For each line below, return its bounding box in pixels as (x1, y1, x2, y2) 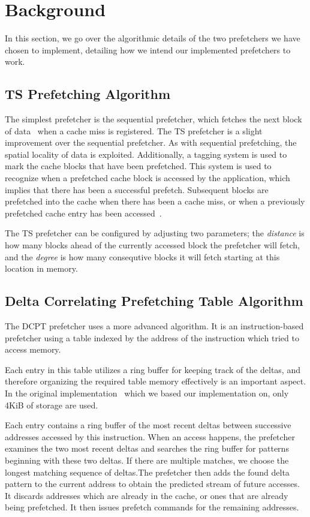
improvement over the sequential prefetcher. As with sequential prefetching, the (5, 136, 297, 149)
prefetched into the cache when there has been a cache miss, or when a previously (5, 195, 305, 208)
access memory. (5, 343, 61, 356)
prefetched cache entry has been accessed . (5, 206, 162, 219)
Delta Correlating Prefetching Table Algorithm (5, 291, 303, 310)
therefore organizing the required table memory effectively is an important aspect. (5, 375, 306, 387)
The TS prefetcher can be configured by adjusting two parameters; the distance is (5, 227, 305, 239)
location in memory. (5, 262, 78, 275)
